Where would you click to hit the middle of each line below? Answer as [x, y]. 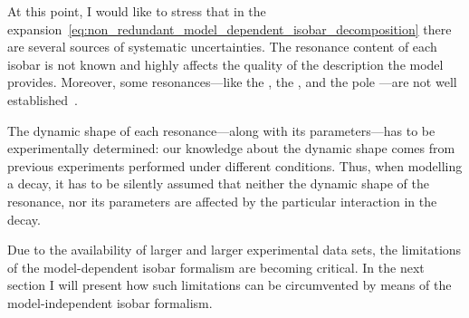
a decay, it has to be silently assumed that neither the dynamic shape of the [218, 183]
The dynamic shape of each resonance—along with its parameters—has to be [221, 130]
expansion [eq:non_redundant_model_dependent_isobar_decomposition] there [230, 29]
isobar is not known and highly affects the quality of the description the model [225, 64]
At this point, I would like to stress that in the [137, 11]
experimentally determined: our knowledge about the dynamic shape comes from [231, 148]
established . [43, 99]
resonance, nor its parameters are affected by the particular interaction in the [222, 201]
